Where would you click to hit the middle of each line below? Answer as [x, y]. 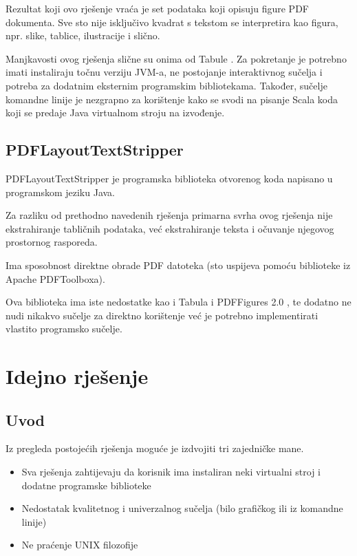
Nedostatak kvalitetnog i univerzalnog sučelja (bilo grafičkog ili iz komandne [182, 508]
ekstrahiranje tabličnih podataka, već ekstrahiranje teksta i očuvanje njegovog [170, 228]
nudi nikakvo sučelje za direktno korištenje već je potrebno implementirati [162, 315]
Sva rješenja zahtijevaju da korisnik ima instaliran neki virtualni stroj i [171, 472]
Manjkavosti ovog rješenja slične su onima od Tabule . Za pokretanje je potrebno [176, 58]
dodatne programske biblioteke [86, 485]
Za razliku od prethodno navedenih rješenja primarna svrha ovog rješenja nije [169, 215]
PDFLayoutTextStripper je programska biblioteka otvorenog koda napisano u [169, 178]
